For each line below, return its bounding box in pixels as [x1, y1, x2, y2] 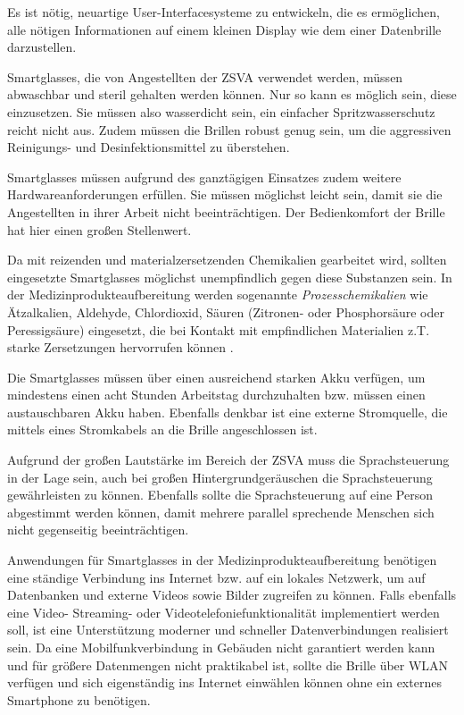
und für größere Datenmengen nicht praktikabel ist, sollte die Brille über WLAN [7, 655, 449, 674]
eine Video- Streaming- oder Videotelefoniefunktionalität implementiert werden [7, 602, 440, 621]
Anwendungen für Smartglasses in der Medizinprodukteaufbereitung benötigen [7, 551, 437, 569]
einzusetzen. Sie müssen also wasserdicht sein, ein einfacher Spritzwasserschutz [7, 102, 435, 121]
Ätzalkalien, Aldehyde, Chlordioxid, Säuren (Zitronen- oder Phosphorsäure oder [7, 302, 444, 321]
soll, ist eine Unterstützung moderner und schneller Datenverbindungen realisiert [7, 620, 449, 639]
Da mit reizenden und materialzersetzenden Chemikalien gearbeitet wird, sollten [7, 250, 447, 269]
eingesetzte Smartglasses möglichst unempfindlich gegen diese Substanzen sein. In [7, 267, 452, 286]
